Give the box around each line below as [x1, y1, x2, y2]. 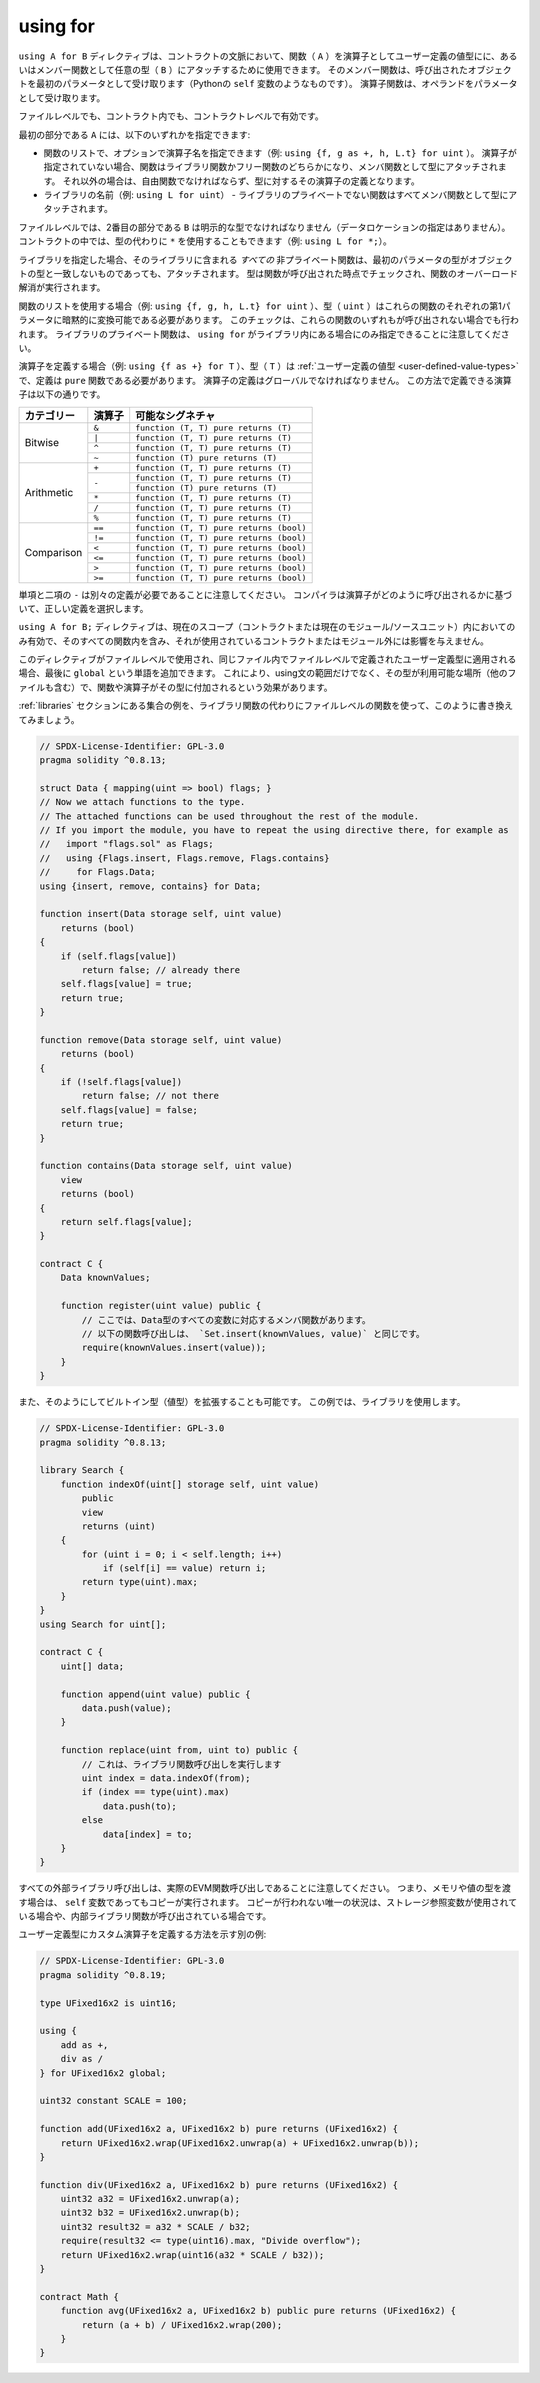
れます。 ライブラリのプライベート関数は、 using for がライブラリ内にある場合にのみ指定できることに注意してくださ [18, 328, 510, 340]
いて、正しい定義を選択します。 [18, 602, 149, 614]
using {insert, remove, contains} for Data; [39, 880, 262, 892]
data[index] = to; [102, 1828, 194, 1840]
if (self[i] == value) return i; [102, 1563, 267, 1574]
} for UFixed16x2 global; [39, 2067, 167, 2079]
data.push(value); [81, 1703, 172, 1714]
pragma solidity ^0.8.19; [39, 1969, 167, 1980]
